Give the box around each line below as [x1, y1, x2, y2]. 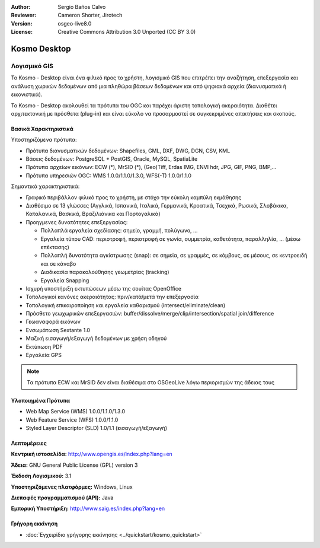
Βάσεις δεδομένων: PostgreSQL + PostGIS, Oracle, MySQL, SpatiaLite [25, 155, 198, 163]
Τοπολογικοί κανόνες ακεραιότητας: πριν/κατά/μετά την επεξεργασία [25, 294, 199, 301]
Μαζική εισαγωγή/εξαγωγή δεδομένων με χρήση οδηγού [25, 335, 167, 342]
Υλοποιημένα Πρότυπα [11, 397, 71, 404]
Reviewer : [11, 12, 37, 19]
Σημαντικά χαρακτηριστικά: [11, 183, 80, 190]
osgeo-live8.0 [57, 20, 92, 27]
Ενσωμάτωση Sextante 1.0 [25, 326, 91, 333]
